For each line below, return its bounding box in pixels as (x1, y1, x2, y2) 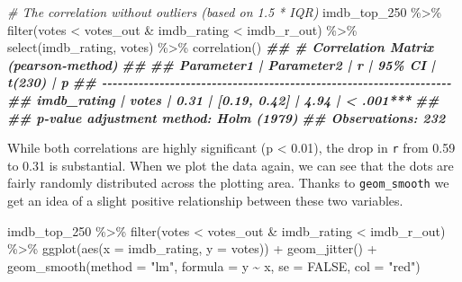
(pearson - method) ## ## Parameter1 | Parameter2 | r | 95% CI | (7, 55, 436, 74)
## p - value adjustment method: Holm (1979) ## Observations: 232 (7, 108, 446, 127)
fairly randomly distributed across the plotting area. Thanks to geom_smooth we (7, 173, 449, 192)
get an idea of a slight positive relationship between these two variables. (7, 191, 403, 210)
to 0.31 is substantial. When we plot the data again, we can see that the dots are (7, 155, 454, 174)
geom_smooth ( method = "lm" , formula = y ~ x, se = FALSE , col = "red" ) (7, 256, 421, 275)
